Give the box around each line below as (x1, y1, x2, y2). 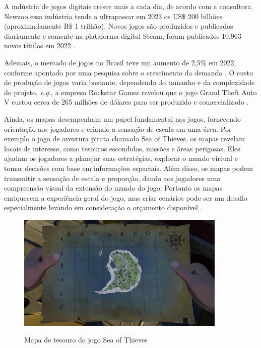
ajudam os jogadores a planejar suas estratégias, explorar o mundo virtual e (4, 153, 238, 163)
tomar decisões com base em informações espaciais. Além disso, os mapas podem (4, 162, 253, 173)
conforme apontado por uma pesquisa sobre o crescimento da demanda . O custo (4, 67, 253, 77)
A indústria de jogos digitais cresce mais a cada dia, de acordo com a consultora (4, 1, 251, 11)
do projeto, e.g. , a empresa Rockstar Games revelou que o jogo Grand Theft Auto (4, 86, 257, 97)
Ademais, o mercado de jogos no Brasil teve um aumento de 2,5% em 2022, (4, 57, 236, 67)
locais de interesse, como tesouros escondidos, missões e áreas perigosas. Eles (4, 143, 240, 153)
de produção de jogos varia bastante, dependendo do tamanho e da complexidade (4, 77, 255, 88)
